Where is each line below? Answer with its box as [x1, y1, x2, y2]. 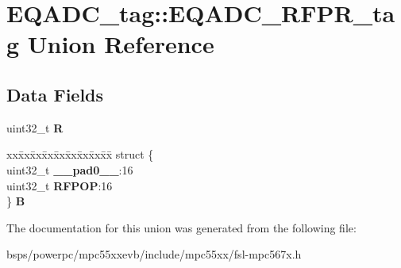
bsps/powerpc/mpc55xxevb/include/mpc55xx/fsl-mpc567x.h [6, 246, 302, 262]
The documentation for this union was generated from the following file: [6, 219, 357, 235]
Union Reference [27, 28, 214, 60]
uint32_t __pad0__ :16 [6, 161, 133, 178]
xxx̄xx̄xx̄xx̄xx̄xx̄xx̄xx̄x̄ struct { [6, 146, 154, 163]
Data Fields [6, 82, 104, 106]
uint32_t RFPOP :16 [6, 177, 113, 193]
